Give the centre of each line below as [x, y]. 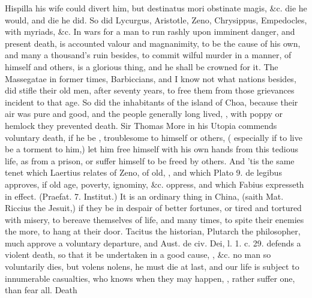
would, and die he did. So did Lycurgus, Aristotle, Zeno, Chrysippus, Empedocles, [156, 19]
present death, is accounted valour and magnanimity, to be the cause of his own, [153, 43]
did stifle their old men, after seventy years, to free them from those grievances [150, 90]
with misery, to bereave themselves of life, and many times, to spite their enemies [154, 219]
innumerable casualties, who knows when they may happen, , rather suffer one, [150, 278]
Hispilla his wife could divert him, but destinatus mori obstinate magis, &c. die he [156, 8]
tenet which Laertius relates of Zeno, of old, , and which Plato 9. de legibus [143, 172]
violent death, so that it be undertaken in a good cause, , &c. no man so [138, 255]
